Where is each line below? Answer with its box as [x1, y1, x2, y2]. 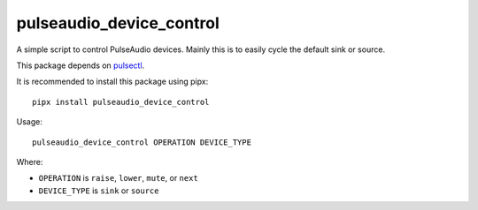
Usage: [16, 116, 43, 127]
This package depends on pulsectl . [16, 60, 145, 71]
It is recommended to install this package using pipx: [16, 76, 209, 87]
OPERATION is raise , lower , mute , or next [38, 173, 198, 184]
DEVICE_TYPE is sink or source [38, 185, 159, 196]
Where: [16, 156, 43, 167]
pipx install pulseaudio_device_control [32, 97, 210, 107]
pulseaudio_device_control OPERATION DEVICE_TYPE [32, 137, 252, 147]
